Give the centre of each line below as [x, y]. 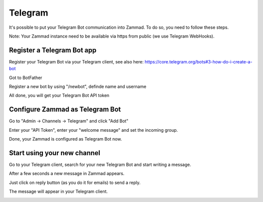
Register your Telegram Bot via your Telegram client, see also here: [76, 61]
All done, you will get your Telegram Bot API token [59, 96]
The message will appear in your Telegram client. [58, 192]
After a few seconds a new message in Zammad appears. [67, 174]
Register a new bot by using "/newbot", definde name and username [78, 87]
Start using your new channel [55, 153]
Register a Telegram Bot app [53, 50]
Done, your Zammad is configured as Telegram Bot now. [66, 139]
